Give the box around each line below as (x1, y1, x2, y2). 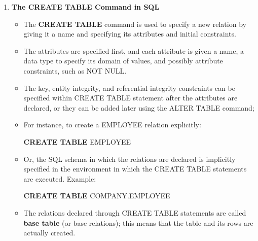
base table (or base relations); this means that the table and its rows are (23, 217, 253, 228)
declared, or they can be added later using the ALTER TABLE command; (23, 102, 254, 113)
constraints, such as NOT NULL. (23, 65, 127, 76)
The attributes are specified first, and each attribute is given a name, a (23, 45, 244, 56)
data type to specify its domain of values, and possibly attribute (23, 55, 223, 66)
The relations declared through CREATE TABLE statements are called (23, 207, 246, 218)
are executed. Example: (23, 173, 96, 184)
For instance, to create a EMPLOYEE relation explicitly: (23, 119, 201, 130)
